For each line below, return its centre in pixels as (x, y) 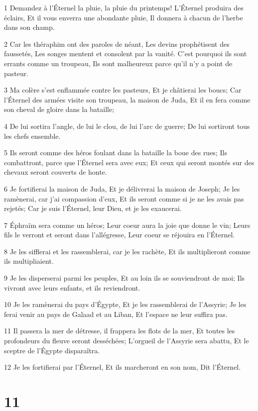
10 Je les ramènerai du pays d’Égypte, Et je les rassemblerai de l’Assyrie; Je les (125, 304)
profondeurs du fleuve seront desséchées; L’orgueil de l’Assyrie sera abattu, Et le (127, 341)
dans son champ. (29, 27)
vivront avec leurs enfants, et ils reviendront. (72, 287)
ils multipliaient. (29, 261)
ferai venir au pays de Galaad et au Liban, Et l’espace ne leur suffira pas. (116, 314)
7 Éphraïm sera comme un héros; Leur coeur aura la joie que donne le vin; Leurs (127, 225)
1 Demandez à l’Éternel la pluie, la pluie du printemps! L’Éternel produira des (124, 7)
